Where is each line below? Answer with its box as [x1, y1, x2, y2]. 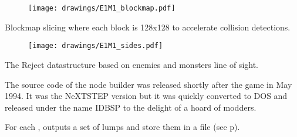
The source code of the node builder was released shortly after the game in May [5, 78, 292, 90]
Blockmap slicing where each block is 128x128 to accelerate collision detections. [5, 20, 291, 33]
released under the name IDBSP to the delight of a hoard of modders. [5, 101, 256, 113]
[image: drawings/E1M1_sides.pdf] [28, 42, 163, 50]
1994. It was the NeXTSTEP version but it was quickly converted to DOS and [5, 90, 288, 102]
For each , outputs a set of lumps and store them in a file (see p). [5, 121, 240, 133]
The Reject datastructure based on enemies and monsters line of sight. [5, 58, 259, 70]
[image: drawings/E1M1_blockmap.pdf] [28, 4, 176, 12]
